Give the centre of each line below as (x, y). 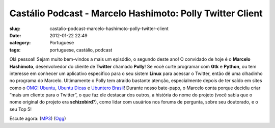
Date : (15, 35)
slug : (15, 29)
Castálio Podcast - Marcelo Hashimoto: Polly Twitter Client (136, 13)
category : (20, 43)
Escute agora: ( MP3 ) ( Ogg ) (38, 119)
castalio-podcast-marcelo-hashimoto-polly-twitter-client (109, 29)
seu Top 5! (20, 109)
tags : (15, 50)
